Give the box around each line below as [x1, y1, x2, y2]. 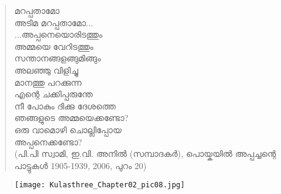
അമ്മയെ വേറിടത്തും [14, 40, 94, 52]
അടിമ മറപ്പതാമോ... [14, 16, 93, 29]
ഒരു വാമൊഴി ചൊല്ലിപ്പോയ [14, 123, 122, 136]
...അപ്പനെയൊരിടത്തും [14, 28, 102, 41]
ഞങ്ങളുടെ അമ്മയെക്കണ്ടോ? [14, 111, 129, 124]
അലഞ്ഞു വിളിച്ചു [14, 63, 79, 76]
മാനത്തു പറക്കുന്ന [14, 75, 82, 88]
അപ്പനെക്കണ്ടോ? [14, 135, 82, 148]
